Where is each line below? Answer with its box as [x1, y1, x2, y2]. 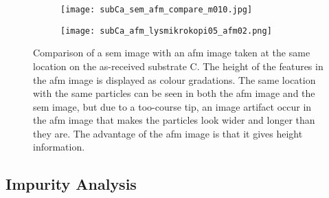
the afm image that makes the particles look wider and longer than [33, 113, 315, 127]
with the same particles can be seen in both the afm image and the [33, 86, 315, 100]
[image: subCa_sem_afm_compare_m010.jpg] [60, 5, 253, 14]
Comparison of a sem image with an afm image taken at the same [33, 45, 310, 60]
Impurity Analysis [5, 173, 137, 195]
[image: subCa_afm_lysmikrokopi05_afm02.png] [60, 25, 272, 36]
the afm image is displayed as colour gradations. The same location [33, 72, 316, 87]
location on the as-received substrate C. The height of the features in [33, 58, 324, 73]
